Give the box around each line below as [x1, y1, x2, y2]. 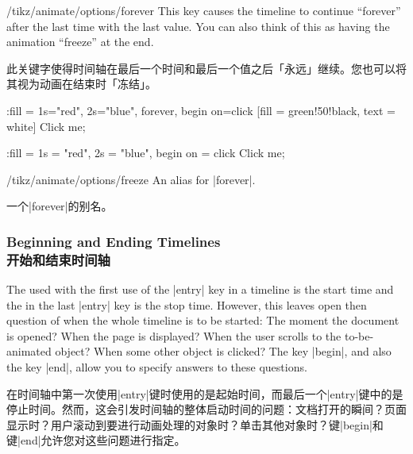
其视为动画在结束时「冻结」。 [6, 75, 156, 92]
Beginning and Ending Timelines [6, 231, 221, 251]
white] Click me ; [6, 117, 86, 134]
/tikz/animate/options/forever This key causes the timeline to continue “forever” [6, 2, 401, 18]
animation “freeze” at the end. [6, 33, 154, 50]
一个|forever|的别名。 [6, 198, 113, 214]
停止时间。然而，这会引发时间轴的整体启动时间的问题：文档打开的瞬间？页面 [6, 401, 407, 417]
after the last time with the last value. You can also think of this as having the [6, 17, 390, 34]
